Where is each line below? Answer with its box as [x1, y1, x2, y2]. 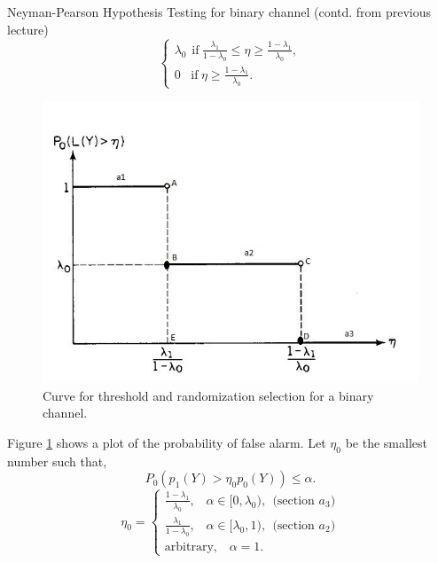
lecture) [7, 20, 49, 38]
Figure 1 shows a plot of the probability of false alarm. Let [7, 433, 326, 451]
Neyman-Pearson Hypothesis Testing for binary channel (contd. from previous [7, 3, 431, 20]
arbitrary [164, 540, 214, 553]
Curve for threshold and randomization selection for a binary [43, 386, 374, 404]
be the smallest [345, 433, 427, 451]
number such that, [7, 451, 107, 470]
